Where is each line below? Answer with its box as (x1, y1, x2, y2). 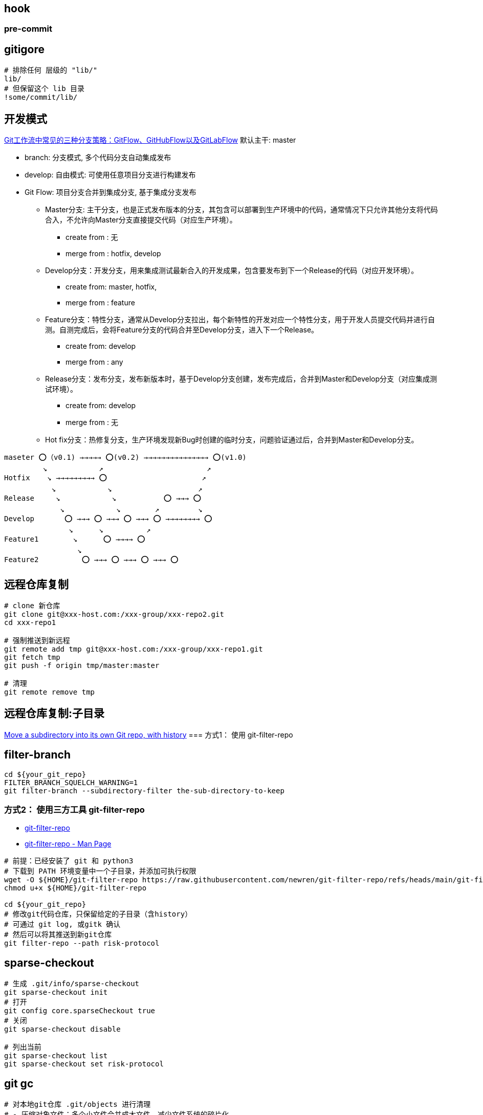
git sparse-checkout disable (4, 1025, 121, 1034)
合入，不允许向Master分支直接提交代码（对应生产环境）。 (45, 215, 237, 225)
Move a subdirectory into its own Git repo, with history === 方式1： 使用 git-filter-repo (4, 730, 293, 739)
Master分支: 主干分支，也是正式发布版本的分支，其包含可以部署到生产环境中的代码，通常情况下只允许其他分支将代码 (45, 205, 438, 214)
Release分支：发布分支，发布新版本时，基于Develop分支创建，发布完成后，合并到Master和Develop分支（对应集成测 (45, 374, 437, 384)
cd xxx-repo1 (4, 618, 56, 627)
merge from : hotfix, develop (65, 249, 161, 258)
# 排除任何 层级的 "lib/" (4, 66, 98, 75)
